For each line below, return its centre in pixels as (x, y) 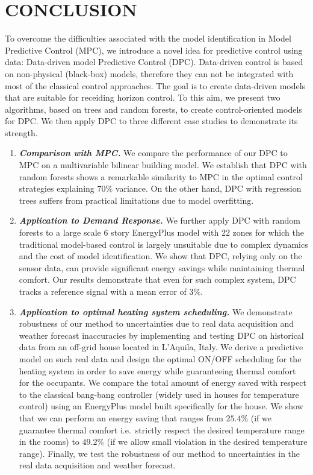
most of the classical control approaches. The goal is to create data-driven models (155, 85)
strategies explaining (57, 188)
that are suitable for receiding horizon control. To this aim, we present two (143, 97)
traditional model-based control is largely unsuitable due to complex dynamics (163, 244)
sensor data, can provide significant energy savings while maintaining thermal (162, 267)
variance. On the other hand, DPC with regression (208, 188)
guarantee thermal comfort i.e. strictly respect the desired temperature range (162, 429)
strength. (21, 132)
